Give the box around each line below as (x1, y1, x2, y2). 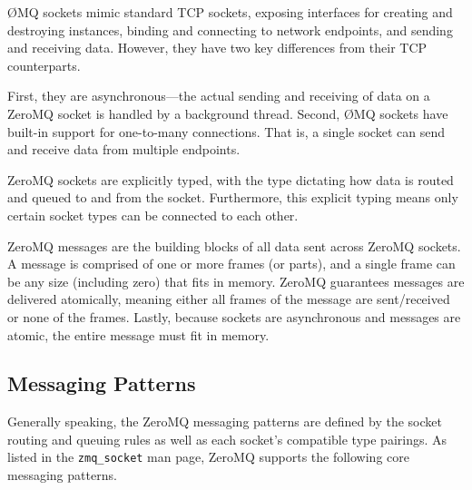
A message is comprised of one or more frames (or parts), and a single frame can (7, 254, 456, 273)
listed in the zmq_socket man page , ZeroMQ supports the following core (7, 447, 409, 466)
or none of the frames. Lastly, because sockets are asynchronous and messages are (7, 307, 461, 326)
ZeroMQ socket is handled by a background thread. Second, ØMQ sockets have (7, 103, 448, 122)
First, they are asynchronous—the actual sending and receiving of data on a (7, 86, 430, 105)
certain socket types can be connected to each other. (7, 205, 299, 224)
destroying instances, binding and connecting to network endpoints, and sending (7, 20, 453, 39)
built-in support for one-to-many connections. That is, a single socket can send (7, 122, 445, 141)
